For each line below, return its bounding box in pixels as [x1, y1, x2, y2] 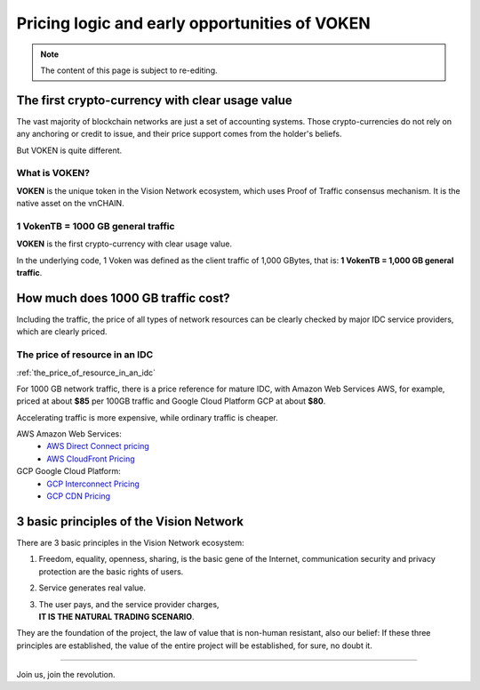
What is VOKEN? [16, 167, 91, 180]
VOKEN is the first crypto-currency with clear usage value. [16, 238, 233, 249]
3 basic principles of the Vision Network [16, 514, 244, 529]
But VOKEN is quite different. [16, 145, 123, 156]
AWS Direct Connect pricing [46, 441, 150, 452]
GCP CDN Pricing [46, 491, 111, 501]
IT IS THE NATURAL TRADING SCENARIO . [38, 611, 195, 622]
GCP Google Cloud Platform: [16, 466, 122, 477]
